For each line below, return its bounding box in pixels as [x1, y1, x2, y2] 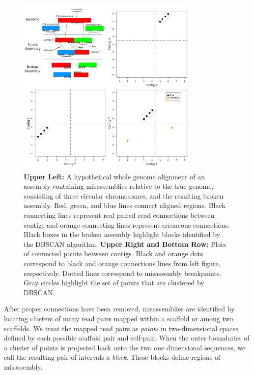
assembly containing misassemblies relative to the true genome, [24, 181, 214, 191]
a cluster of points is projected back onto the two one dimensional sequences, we [4, 342, 246, 352]
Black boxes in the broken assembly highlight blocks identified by [24, 229, 220, 239]
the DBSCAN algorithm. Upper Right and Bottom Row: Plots [24, 239, 226, 249]
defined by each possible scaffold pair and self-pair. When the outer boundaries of [4, 333, 250, 343]
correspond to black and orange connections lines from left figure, [24, 258, 221, 268]
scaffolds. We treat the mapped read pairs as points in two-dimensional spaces [4, 323, 238, 333]
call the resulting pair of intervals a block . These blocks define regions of [4, 352, 221, 362]
